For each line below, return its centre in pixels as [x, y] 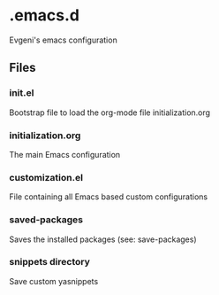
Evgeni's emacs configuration [63, 40]
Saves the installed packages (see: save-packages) [103, 239]
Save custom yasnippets [54, 281]
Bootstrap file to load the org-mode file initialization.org [109, 113]
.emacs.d [44, 16]
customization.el [46, 177]
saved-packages [46, 220]
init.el [22, 93]
